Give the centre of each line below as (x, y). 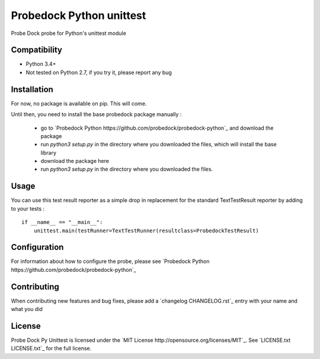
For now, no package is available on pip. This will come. (79, 103)
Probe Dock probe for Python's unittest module (69, 33)
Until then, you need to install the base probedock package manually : (96, 114)
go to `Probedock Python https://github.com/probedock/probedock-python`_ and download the (157, 128)
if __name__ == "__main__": (62, 222)
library (48, 153)
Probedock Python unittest (79, 15)
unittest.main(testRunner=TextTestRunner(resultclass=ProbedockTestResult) (146, 230)
